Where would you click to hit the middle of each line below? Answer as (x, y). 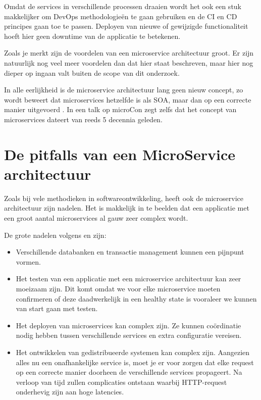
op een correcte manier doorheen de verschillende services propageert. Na (129, 372)
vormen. (28, 261)
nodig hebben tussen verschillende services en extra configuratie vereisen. (129, 335)
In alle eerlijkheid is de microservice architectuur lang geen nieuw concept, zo (124, 90)
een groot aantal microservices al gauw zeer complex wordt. (96, 218)
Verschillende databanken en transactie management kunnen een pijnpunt (130, 252)
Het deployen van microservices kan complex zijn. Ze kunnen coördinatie (128, 325)
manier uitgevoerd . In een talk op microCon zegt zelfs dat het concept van (120, 109)
